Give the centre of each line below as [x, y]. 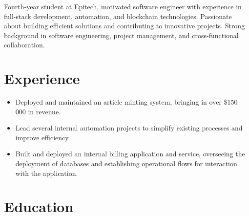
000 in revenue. [38, 111]
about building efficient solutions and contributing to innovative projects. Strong [124, 26]
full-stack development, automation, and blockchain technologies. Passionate [118, 16]
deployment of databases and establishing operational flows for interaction [126, 163]
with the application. [47, 173]
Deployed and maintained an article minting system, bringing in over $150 [126, 102]
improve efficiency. [43, 137]
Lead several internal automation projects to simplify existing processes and [129, 128]
